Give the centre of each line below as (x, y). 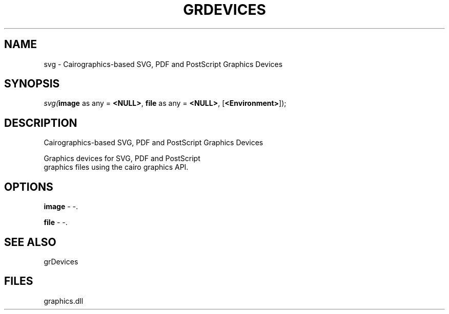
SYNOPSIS (32, 84)
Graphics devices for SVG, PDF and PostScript (122, 159)
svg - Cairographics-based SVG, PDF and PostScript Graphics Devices (163, 64)
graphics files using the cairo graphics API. (116, 167)
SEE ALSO (30, 242)
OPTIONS (29, 187)
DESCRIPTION (41, 123)
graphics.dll (64, 301)
